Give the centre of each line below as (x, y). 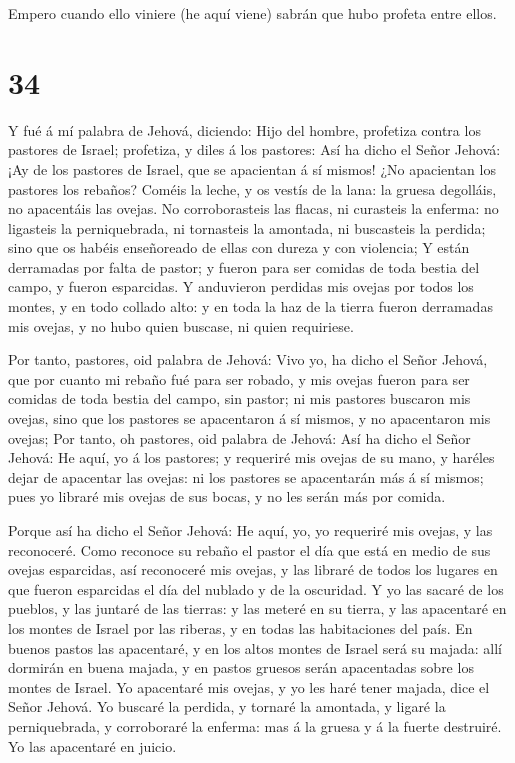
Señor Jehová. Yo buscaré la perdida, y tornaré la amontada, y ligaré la (227, 706)
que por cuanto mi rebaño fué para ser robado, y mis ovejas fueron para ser (239, 378)
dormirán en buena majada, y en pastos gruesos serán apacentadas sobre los (241, 667)
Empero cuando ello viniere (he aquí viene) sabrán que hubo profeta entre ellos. (252, 13)
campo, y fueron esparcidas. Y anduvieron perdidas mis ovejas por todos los (241, 286)
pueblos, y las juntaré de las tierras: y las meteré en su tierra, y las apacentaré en (257, 608)
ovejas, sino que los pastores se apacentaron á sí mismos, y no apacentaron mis (249, 418)
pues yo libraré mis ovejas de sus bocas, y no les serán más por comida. (227, 496)
